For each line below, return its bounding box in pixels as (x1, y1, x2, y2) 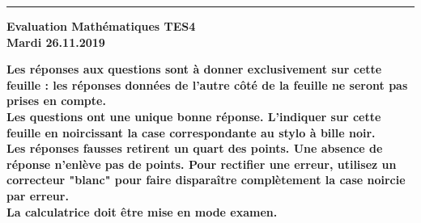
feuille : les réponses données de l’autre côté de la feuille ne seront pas (6, 76, 408, 93)
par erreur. (6, 187, 69, 204)
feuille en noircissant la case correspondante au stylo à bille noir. (6, 124, 376, 141)
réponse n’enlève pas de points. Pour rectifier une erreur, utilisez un (6, 155, 397, 172)
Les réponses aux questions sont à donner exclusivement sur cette (6, 61, 382, 78)
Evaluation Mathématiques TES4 (6, 18, 196, 34)
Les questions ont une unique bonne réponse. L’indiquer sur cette (6, 107, 381, 124)
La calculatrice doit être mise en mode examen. (6, 203, 278, 220)
